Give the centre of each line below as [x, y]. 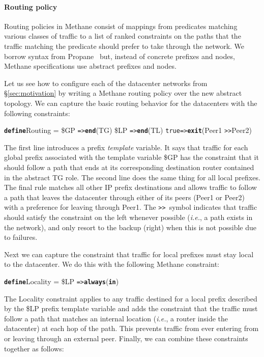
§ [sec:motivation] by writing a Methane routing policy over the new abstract [123, 93]
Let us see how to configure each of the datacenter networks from [106, 83]
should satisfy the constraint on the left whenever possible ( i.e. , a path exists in [128, 217]
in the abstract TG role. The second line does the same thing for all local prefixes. [132, 177]
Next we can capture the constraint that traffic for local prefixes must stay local [129, 254]
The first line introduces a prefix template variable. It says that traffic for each [126, 147]
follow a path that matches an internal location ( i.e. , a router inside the [116, 318]
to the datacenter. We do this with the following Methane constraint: [112, 264]
